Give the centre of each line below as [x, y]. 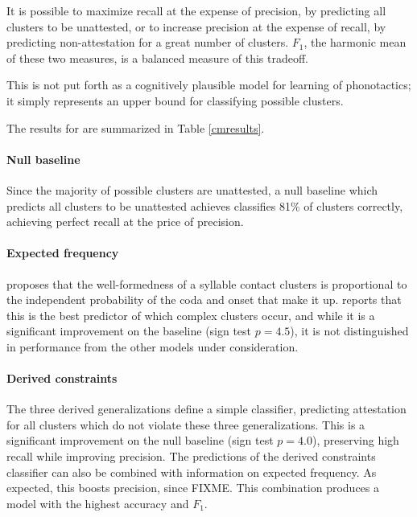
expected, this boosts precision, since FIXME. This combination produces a [193, 488]
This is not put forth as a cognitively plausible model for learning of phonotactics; [209, 85]
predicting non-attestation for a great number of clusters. [148, 42]
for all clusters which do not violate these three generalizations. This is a [186, 424]
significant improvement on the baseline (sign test [129, 331]
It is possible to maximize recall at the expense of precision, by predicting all [196, 10]
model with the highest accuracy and [98, 503]
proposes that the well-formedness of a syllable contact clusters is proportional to [207, 283]
